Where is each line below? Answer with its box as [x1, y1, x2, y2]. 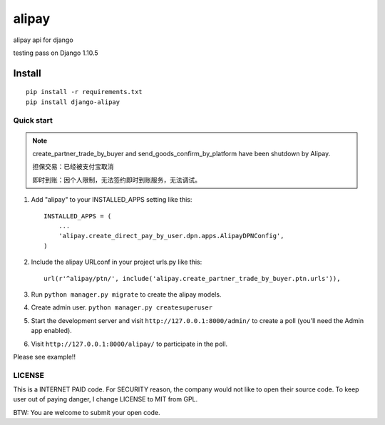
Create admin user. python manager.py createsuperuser [31, 303, 213, 312]
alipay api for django [13, 36, 74, 44]
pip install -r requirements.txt [26, 88, 143, 96]
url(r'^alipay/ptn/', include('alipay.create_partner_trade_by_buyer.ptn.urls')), [43, 275, 341, 282]
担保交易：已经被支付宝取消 [32, 163, 114, 171]
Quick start [13, 115, 53, 125]
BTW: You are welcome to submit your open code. [13, 408, 160, 416]
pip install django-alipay [26, 98, 120, 106]
